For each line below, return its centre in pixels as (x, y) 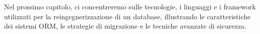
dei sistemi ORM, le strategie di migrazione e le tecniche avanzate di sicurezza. (125, 26)
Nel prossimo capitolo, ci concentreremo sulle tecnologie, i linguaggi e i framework (130, 6)
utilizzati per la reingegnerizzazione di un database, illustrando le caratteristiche (127, 16)
